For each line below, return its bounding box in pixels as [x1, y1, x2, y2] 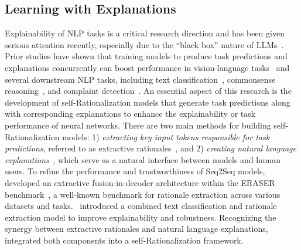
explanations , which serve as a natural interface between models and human [5, 153, 281, 165]
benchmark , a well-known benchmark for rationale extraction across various [5, 188, 281, 200]
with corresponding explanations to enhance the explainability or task [5, 107, 256, 120]
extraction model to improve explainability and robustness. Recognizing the [5, 211, 276, 223]
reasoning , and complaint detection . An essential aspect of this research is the [5, 85, 292, 97]
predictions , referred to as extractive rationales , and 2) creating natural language [5, 142, 296, 154]
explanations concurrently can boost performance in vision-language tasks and [5, 61, 290, 73]
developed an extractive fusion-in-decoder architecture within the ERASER [5, 176, 275, 188]
